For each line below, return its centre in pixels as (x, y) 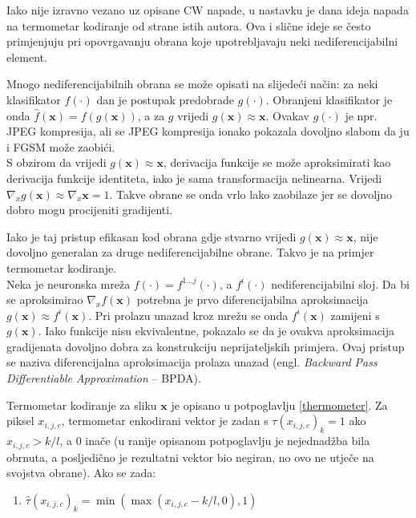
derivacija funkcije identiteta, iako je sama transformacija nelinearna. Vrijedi (194, 178)
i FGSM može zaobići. (61, 146)
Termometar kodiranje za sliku (82, 405)
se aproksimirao (45, 299)
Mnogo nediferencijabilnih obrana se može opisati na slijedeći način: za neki (192, 84)
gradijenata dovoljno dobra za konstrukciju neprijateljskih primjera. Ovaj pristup (206, 346)
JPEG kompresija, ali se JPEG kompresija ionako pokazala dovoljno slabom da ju (208, 131)
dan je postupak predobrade (166, 99)
